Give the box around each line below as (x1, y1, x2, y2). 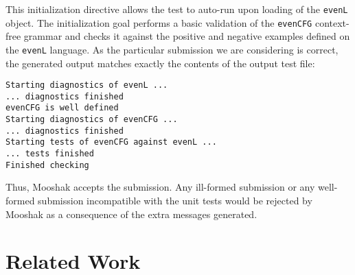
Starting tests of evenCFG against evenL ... (5, 137, 217, 147)
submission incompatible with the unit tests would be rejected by (38, 193, 312, 207)
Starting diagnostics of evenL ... (5, 80, 168, 91)
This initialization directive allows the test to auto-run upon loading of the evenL (5, 2, 348, 16)
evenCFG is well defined (5, 103, 119, 113)
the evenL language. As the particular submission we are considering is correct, (5, 42, 339, 56)
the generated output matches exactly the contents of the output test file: (5, 56, 315, 70)
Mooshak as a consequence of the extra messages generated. (5, 206, 257, 221)
